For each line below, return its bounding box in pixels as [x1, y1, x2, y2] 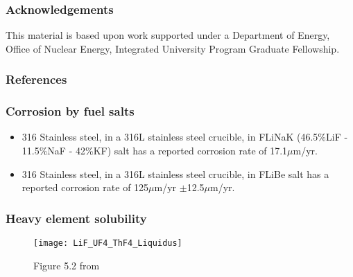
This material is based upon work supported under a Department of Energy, [6, 28, 330, 42]
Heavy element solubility [6, 209, 147, 226]
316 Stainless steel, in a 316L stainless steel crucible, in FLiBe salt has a [21, 166, 329, 181]
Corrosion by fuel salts [6, 102, 135, 120]
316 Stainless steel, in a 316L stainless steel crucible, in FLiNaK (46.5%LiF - [21, 129, 348, 144]
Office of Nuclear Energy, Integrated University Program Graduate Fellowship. [6, 41, 340, 55]
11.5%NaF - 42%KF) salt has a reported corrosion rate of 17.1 [21, 143, 288, 158]
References [6, 71, 67, 88]
